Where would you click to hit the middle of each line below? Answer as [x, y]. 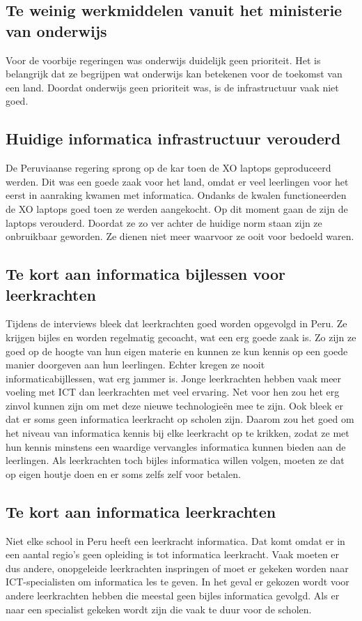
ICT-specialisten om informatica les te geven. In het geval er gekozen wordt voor [178, 582]
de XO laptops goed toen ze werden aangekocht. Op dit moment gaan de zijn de [177, 208]
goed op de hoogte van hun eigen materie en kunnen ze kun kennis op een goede [177, 351]
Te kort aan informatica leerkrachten [141, 511]
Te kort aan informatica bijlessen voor [146, 274]
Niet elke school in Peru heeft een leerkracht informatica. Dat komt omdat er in [175, 540]
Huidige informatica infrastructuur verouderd [173, 139]
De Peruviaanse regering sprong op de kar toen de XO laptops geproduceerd [168, 168]
